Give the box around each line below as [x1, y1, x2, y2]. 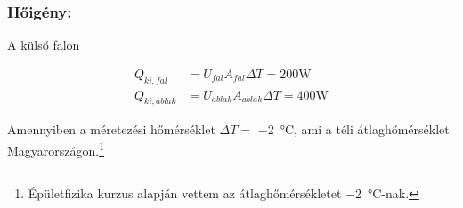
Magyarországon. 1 [7, 139, 105, 159]
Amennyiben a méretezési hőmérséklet [7, 120, 215, 139]
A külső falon [7, 36, 80, 54]
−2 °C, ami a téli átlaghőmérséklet [257, 120, 450, 139]
